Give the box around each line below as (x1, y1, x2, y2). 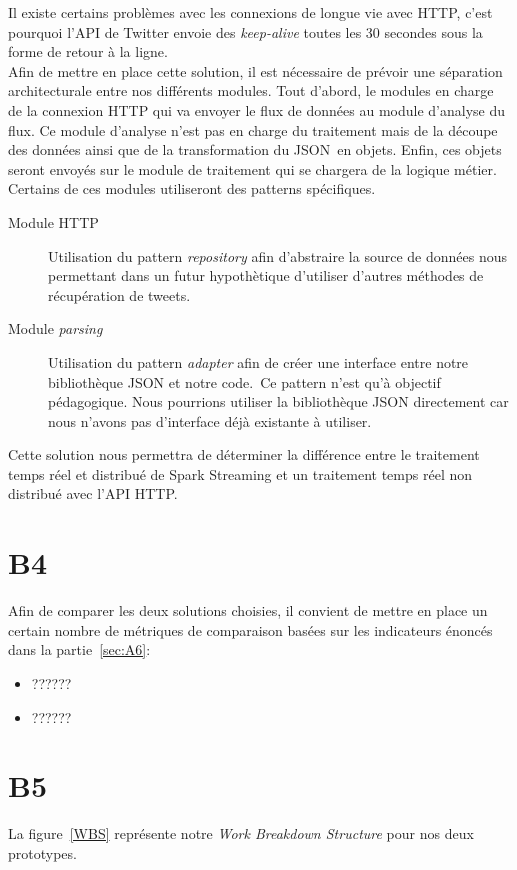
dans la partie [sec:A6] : (8, 639, 151, 660)
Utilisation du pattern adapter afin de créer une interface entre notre (48, 351, 469, 372)
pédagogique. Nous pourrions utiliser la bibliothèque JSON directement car (48, 391, 509, 412)
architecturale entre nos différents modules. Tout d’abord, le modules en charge (8, 80, 494, 101)
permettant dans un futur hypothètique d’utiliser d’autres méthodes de (48, 265, 484, 286)
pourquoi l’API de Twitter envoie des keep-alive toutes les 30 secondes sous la (8, 21, 483, 42)
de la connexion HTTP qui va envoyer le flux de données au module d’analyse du (8, 99, 505, 120)
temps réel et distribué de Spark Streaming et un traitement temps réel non (8, 463, 473, 484)
